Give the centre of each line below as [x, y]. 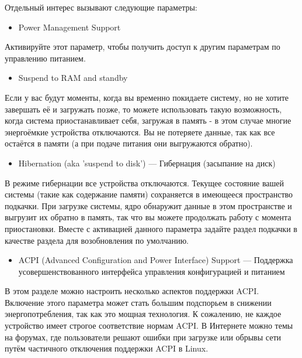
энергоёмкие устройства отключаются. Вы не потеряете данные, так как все [140, 132]
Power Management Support [70, 27]
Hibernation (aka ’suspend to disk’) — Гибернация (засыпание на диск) [147, 163]
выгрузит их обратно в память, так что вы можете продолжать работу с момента [148, 217]
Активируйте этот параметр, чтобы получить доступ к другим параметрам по [143, 47]
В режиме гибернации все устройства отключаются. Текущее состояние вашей [145, 183]
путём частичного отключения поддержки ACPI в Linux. [107, 348]
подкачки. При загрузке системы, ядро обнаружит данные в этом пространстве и [148, 205]
